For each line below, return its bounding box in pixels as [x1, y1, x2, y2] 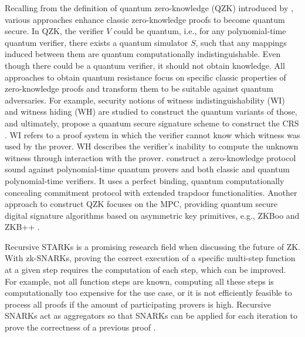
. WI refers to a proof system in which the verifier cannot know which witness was [5, 128, 300, 141]
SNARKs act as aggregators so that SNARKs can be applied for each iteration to [5, 309, 298, 322]
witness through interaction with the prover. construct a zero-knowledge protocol [5, 151, 296, 164]
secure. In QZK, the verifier [5, 25, 104, 37]
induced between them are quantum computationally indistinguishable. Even [5, 48, 281, 60]
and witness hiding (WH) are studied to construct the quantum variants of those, [5, 105, 297, 118]
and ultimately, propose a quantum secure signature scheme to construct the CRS [5, 116, 299, 129]
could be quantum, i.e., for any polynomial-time [114, 25, 286, 37]
